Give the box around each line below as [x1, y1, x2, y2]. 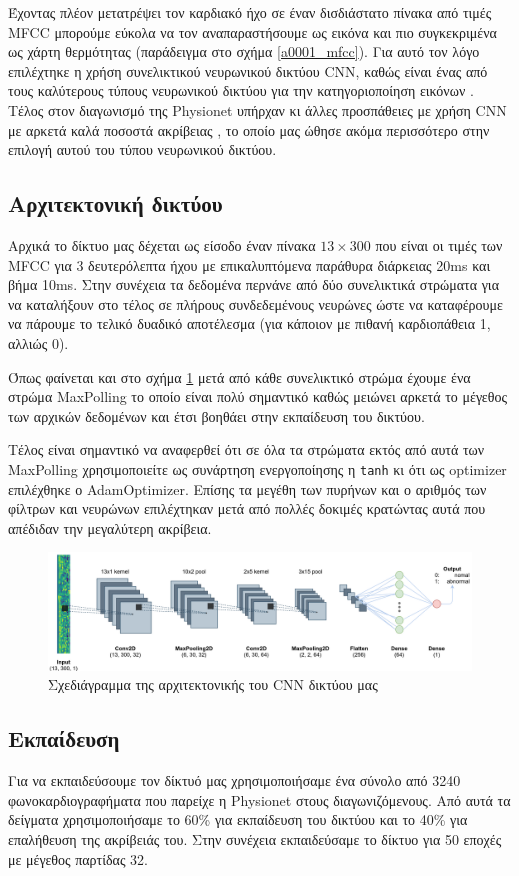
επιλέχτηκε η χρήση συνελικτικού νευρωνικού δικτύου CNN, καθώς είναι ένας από [8, 60, 488, 81]
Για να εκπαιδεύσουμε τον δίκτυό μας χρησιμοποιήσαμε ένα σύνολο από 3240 [8, 770, 461, 791]
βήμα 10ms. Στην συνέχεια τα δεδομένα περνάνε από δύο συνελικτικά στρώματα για [8, 274, 499, 295]
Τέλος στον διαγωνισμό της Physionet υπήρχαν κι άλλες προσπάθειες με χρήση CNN [8, 99, 507, 120]
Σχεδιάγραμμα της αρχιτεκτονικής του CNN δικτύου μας [48, 674, 378, 695]
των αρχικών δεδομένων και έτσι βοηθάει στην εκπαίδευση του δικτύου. [8, 405, 425, 426]
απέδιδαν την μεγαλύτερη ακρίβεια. [8, 517, 212, 538]
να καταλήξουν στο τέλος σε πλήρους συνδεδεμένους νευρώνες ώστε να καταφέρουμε [8, 293, 503, 314]
